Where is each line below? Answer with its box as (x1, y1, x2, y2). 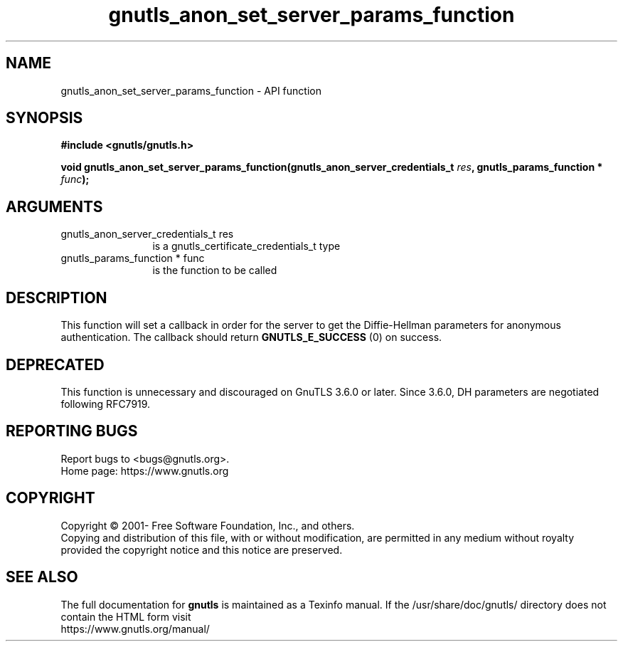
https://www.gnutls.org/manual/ (60, 622, 210, 635)
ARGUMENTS (6, 197, 103, 216)
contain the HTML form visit (60, 610, 191, 623)
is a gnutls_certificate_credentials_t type (152, 240, 341, 253)
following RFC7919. (60, 397, 151, 410)
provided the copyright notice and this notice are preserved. (60, 543, 343, 556)
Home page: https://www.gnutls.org (60, 464, 229, 477)
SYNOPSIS (6, 109, 83, 127)
